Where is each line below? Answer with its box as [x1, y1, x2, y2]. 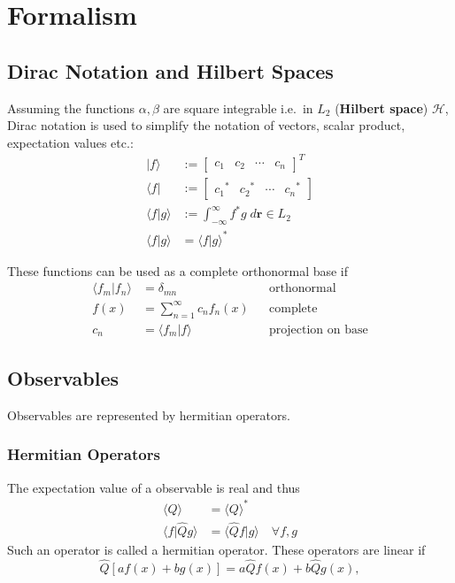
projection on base [269, 323, 368, 336]
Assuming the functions [7, 98, 135, 117]
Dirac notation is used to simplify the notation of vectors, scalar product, [7, 116, 405, 134]
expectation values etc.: [7, 133, 134, 151]
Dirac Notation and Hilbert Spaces [7, 57, 334, 84]
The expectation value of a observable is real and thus [7, 478, 300, 496]
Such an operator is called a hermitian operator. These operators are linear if [7, 541, 426, 559]
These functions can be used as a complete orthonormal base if [7, 261, 349, 280]
